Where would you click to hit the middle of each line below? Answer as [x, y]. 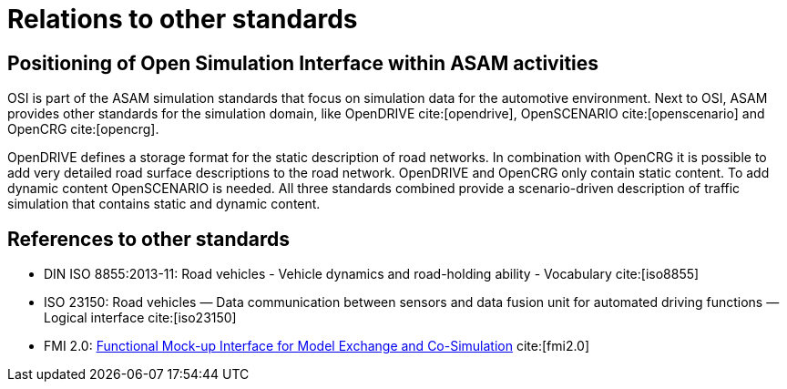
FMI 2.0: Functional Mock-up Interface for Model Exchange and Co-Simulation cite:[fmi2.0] [317, 346]
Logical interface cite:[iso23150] [140, 318]
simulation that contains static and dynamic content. [164, 204]
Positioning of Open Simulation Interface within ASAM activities [303, 63]
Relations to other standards [183, 19]
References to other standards [149, 239]
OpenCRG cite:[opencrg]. [83, 129]
